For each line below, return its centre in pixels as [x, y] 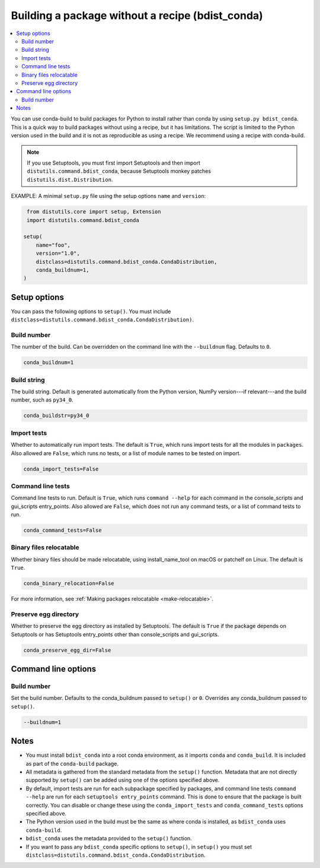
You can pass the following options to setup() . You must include [91, 311]
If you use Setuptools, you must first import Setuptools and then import [114, 163]
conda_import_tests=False [61, 469]
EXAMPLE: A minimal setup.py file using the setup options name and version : [108, 196]
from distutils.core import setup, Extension [94, 212]
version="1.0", [58, 253]
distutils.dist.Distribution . [70, 179]
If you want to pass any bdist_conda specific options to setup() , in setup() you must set [139, 847]
